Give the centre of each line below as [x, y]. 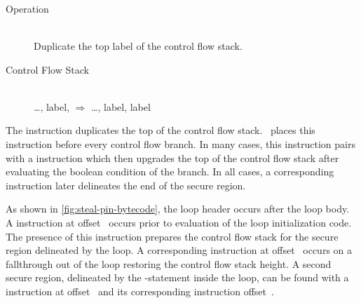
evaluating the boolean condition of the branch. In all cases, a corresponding [170, 171]
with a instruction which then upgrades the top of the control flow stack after [172, 157]
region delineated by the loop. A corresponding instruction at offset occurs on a [179, 250]
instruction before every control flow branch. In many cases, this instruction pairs [180, 144]
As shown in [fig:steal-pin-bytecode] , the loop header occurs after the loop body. [178, 209]
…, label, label [121, 106]
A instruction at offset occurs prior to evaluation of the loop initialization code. [179, 223]
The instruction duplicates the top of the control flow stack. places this [161, 130]
